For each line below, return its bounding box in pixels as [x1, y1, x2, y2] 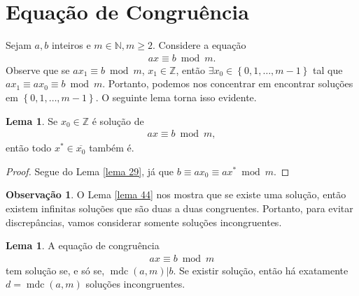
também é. [89, 140, 134, 155]
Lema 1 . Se [6, 113, 58, 128]
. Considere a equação [153, 38, 246, 52]
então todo [6, 140, 52, 155]
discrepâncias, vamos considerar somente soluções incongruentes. [6, 214, 282, 229]
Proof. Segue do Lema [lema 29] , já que [6, 163, 174, 178]
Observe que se [6, 62, 70, 77]
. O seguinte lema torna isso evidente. [95, 89, 257, 104]
